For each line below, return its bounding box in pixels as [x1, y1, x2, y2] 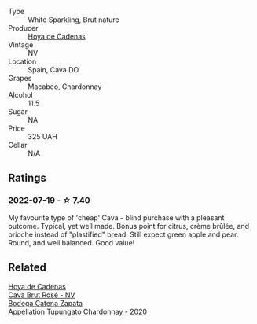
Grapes [8, 74, 32, 83]
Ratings [8, 171, 47, 185]
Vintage [8, 40, 34, 50]
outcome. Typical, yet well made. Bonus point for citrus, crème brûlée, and [8, 221, 250, 230]
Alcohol [8, 90, 33, 99]
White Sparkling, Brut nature [28, 15, 119, 24]
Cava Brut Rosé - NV [8, 290, 75, 300]
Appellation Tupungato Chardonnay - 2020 [8, 307, 148, 316]
